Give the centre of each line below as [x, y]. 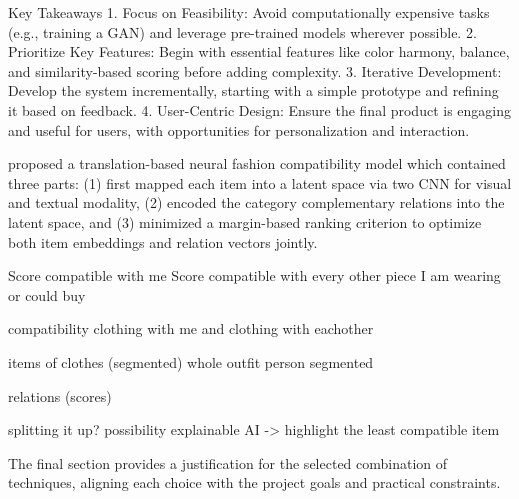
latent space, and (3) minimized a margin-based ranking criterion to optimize [245, 221]
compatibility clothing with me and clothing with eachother [191, 328]
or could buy [47, 294]
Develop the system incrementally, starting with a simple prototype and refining [253, 90]
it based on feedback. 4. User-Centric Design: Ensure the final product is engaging [259, 109]
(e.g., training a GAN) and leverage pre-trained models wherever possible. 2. [242, 31]
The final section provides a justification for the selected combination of [228, 462]
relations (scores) [60, 395]
